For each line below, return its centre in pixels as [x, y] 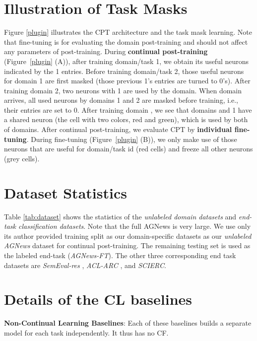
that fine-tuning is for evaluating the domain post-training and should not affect [126, 41]
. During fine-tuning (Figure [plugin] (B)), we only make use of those [132, 139]
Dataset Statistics [65, 192]
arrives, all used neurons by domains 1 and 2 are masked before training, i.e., [121, 100]
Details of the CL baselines [98, 299]
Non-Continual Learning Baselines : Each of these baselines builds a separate [128, 323]
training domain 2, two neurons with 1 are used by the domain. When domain [123, 90]
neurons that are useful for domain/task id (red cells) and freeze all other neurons [128, 149]
